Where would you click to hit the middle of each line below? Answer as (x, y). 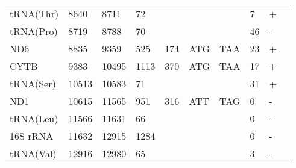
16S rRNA (32, 136)
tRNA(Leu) (34, 118)
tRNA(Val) (33, 153)
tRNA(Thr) (34, 14)
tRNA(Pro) (34, 31)
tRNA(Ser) (33, 83)
